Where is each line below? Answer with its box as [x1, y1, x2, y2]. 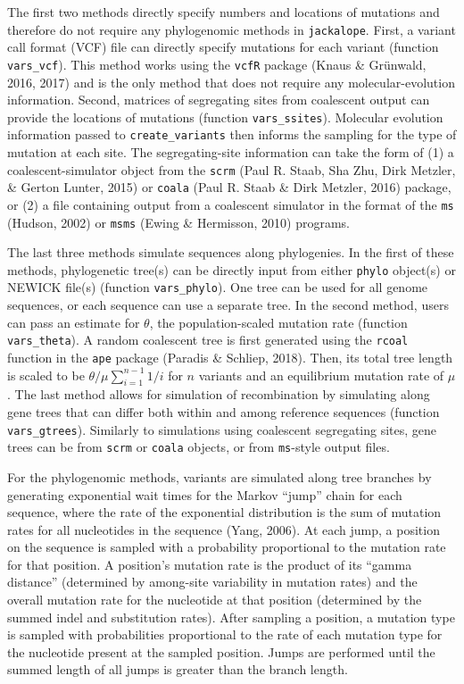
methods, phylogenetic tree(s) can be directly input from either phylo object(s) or [7, 260, 456, 279]
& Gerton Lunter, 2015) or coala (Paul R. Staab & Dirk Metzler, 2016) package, [7, 178, 452, 196]
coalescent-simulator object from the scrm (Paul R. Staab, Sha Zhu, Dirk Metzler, [7, 160, 456, 179]
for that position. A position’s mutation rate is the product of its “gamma [7, 555, 412, 573]
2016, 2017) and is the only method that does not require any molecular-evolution [7, 72, 455, 91]
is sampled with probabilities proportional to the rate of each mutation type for [7, 625, 443, 644]
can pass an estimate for [7, 313, 140, 331]
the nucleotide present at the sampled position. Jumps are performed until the [7, 642, 435, 661]
